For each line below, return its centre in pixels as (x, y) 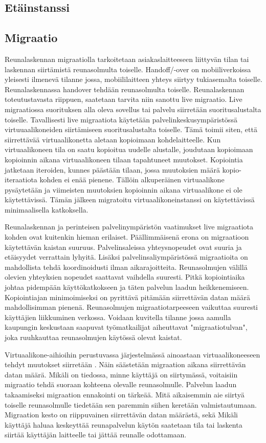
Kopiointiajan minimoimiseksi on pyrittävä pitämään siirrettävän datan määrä (127, 297)
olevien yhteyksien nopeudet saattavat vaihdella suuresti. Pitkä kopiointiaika (125, 277)
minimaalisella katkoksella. (47, 209)
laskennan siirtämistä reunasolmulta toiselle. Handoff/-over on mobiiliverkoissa (128, 69)
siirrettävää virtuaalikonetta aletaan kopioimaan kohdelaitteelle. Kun (113, 139)
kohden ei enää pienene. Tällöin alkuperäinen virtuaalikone (132, 180)
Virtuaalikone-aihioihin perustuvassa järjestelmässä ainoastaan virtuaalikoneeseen (132, 354)
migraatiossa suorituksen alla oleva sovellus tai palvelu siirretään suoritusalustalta (133, 109)
